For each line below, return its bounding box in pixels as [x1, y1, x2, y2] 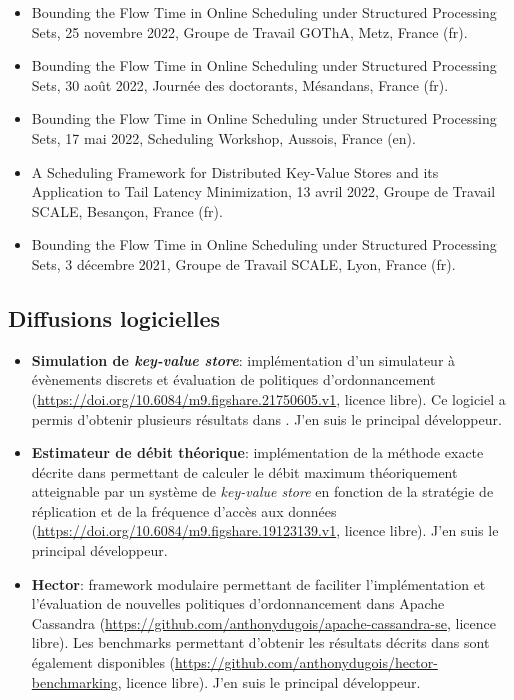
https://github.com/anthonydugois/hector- [175, 652, 438, 673]
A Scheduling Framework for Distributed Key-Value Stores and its [31, 161, 439, 182]
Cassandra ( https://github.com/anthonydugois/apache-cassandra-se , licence [31, 612, 497, 633]
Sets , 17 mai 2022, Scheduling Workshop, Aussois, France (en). [31, 127, 416, 148]
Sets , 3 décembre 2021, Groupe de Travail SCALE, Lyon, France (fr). [31, 253, 456, 274]
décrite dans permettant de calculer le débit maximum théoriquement [31, 461, 458, 482]
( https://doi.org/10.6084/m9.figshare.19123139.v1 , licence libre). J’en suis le [31, 520, 499, 541]
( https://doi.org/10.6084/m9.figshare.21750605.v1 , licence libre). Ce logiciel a [31, 388, 506, 409]
